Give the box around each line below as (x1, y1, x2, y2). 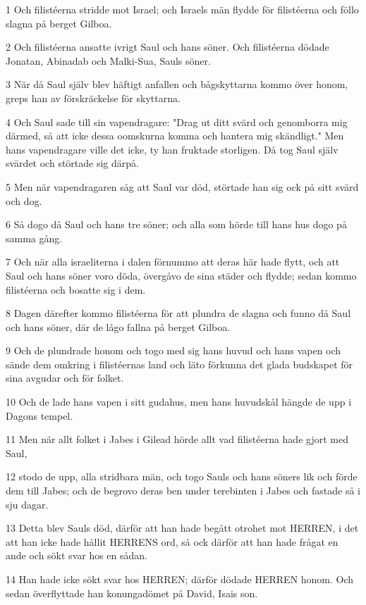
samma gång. (6, 230, 63, 245)
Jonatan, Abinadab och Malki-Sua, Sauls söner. (6, 53, 211, 68)
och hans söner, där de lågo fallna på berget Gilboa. (6, 319, 231, 334)
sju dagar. (6, 497, 49, 511)
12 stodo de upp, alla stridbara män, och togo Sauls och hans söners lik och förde (6, 469, 358, 484)
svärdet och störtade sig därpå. (6, 156, 139, 170)
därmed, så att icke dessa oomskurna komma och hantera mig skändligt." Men (6, 128, 344, 143)
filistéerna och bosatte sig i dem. (6, 282, 146, 297)
